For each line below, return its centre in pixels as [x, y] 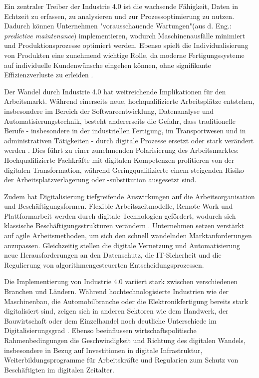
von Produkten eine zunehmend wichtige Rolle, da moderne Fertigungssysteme [124, 55]
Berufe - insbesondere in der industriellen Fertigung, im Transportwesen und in [125, 131]
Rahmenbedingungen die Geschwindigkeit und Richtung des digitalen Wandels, [125, 340]
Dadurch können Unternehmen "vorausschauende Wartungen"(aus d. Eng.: [118, 26]
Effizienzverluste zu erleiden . [49, 75]
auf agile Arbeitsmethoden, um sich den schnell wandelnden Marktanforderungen [128, 235]
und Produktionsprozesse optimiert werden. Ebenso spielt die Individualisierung [126, 45]
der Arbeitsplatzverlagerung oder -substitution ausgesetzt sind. [100, 180]
